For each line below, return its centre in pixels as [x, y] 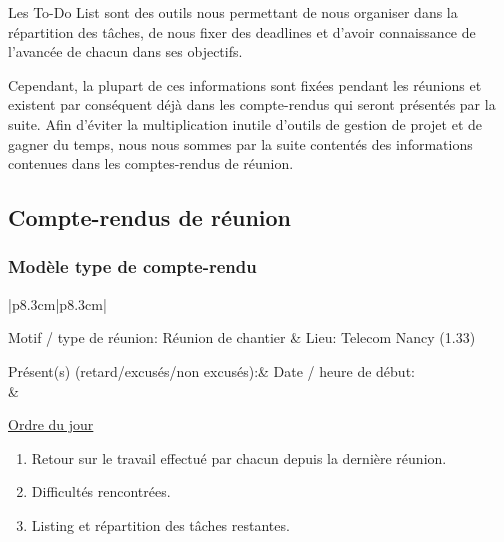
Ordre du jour [51, 424]
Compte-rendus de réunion [149, 217]
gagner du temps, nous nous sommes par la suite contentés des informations [240, 143]
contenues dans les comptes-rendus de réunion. [151, 163]
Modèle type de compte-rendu [132, 266]
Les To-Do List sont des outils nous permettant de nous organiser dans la [233, 12]
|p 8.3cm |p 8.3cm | [57, 303]
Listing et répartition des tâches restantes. [160, 524]
